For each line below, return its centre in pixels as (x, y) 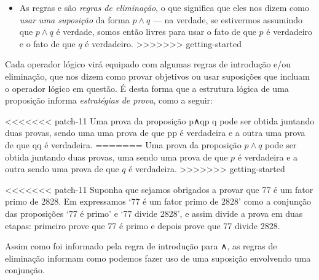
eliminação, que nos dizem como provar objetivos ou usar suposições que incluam (157, 76)
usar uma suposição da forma (74, 19)
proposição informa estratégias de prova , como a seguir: (109, 100)
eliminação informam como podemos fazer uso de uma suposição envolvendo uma (158, 258)
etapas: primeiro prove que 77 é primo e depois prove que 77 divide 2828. (143, 225)
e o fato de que (47, 43)
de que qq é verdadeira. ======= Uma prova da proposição (123, 144)
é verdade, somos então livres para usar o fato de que (156, 32)
